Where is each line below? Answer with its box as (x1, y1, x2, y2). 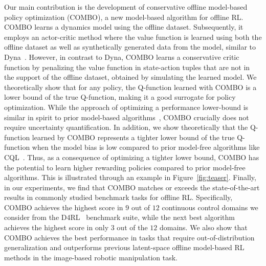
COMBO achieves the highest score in (4, 202, 123, 212)
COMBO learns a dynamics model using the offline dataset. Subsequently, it (4, 21, 243, 32)
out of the (117, 222, 148, 233)
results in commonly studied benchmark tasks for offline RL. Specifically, (4, 192, 233, 203)
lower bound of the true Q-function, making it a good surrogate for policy (4, 92, 236, 102)
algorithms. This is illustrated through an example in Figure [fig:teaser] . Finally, (4, 172, 256, 183)
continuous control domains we (162, 202, 258, 212)
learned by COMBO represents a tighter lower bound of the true (32, 131, 235, 142)
